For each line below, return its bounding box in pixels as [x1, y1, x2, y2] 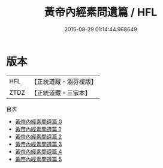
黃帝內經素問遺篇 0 [14, 118, 62, 125]
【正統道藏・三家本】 [31, 88, 92, 97]
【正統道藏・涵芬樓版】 [31, 77, 98, 86]
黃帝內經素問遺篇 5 [14, 155, 62, 163]
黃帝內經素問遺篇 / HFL [44, 5, 158, 19]
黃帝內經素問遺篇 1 [14, 125, 61, 133]
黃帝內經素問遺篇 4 [14, 148, 62, 155]
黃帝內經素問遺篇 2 [14, 133, 62, 140]
